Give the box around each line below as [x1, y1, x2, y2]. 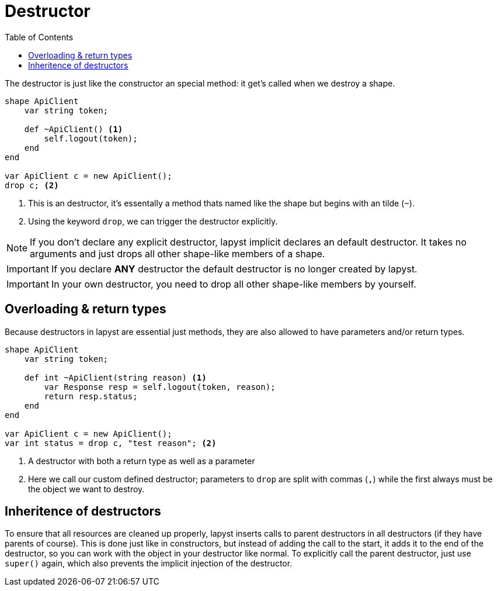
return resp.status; [44, 391, 138, 401]
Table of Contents [5, 32, 74, 42]
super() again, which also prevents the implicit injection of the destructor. [5, 558, 293, 569]
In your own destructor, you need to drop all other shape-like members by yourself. [51, 278, 416, 290]
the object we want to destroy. [28, 483, 145, 494]
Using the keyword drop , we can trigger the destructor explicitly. [28, 216, 278, 226]
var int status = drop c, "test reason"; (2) [5, 438, 217, 448]
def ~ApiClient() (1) [24, 124, 123, 134]
